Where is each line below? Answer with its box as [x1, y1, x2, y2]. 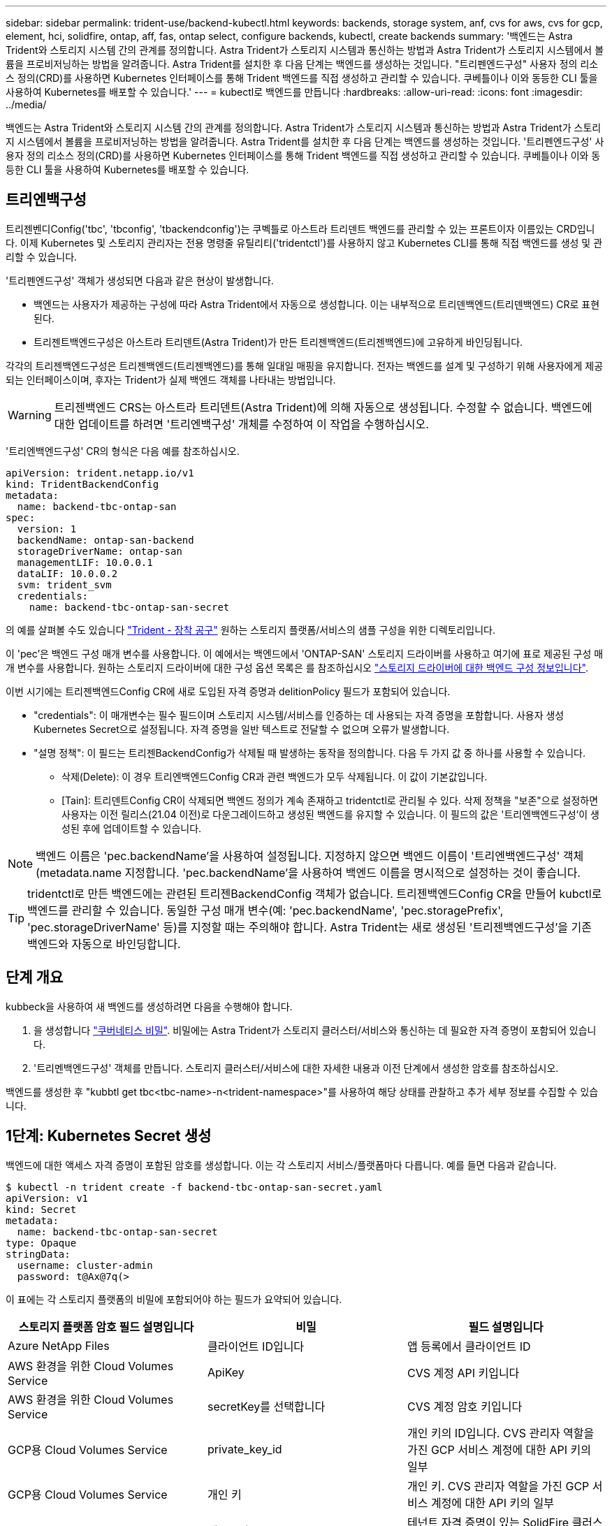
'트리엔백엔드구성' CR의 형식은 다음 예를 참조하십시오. [6, 444, 240, 457]
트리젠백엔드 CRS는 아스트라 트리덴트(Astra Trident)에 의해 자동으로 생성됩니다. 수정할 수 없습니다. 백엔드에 [54, 400, 592, 414]
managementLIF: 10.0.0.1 [17, 556, 153, 568]
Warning [8, 407, 52, 422]
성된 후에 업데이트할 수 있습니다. [61, 822, 202, 834]
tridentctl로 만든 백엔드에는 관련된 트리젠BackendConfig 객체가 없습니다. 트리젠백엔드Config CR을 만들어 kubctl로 [27, 886, 602, 901]
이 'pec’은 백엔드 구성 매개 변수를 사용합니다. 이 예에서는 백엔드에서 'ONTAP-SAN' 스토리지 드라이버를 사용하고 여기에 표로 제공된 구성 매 [6, 647, 604, 660]
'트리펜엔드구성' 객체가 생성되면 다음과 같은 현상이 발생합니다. [6, 274, 274, 286]
